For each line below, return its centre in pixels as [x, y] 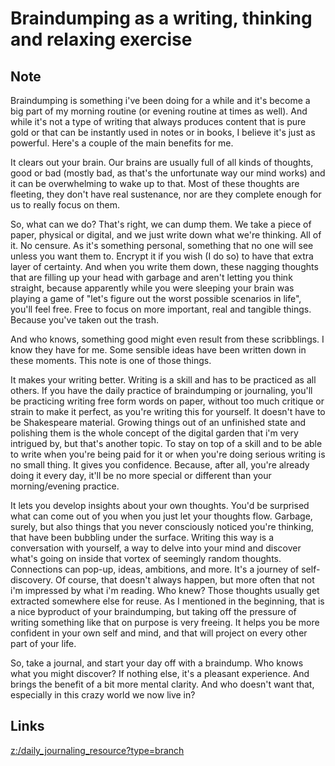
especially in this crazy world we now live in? [103, 695]
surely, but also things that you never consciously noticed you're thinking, [162, 526]
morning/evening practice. [65, 486]
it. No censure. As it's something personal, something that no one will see [162, 245]
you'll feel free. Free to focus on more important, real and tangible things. [161, 309]
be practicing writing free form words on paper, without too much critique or [167, 401]
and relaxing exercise [101, 39]
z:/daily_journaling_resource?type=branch [97, 750]
